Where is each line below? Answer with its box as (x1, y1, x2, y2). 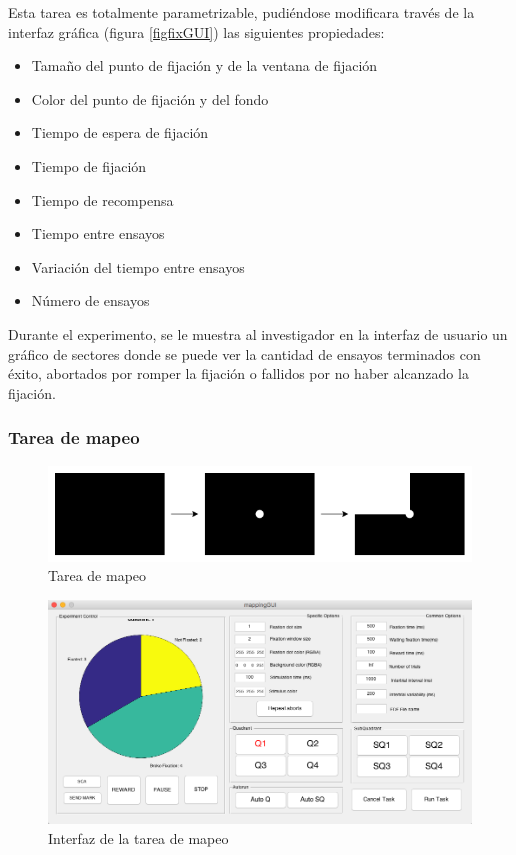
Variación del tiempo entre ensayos (31, 256, 245, 277)
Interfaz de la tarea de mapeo (48, 827, 229, 848)
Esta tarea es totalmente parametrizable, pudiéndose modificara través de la (8, 2, 475, 22)
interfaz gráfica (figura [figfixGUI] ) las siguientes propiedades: (8, 21, 385, 42)
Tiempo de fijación (31, 155, 147, 176)
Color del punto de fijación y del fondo (31, 88, 269, 109)
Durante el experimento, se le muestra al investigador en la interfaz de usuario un (8, 323, 508, 344)
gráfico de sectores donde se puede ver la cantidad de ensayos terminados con (8, 343, 481, 364)
